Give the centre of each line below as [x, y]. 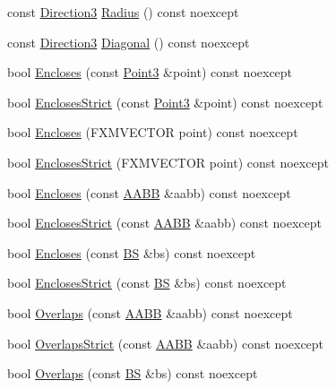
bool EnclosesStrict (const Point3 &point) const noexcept [165, 102]
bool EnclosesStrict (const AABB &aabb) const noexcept [164, 223]
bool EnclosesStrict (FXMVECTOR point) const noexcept [168, 162]
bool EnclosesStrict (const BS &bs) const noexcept [147, 283]
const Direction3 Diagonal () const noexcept [129, 42]
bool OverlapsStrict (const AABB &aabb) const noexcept [166, 343]
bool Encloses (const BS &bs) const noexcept [132, 252]
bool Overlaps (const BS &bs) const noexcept [133, 373]
